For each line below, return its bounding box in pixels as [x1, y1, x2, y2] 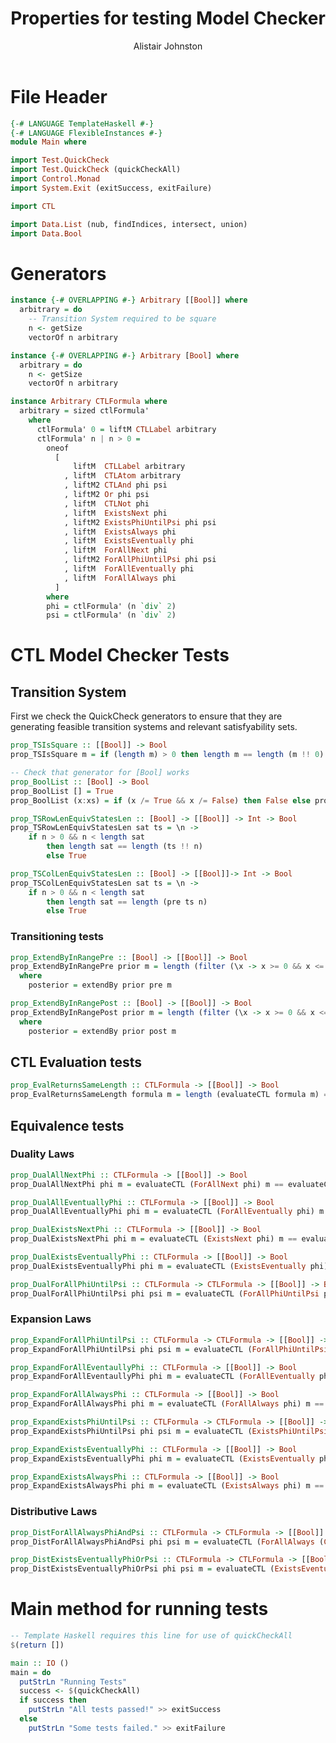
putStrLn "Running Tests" [19, 1677, 128, 1687]
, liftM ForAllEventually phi [63, 564, 195, 574]
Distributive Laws [10, 1505, 98, 1519]
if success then [19, 1695, 87, 1706]
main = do [10, 1667, 52, 1677]
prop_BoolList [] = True [10, 786, 114, 796]
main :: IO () [10, 1658, 70, 1668]
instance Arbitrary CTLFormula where [10, 397, 168, 407]
